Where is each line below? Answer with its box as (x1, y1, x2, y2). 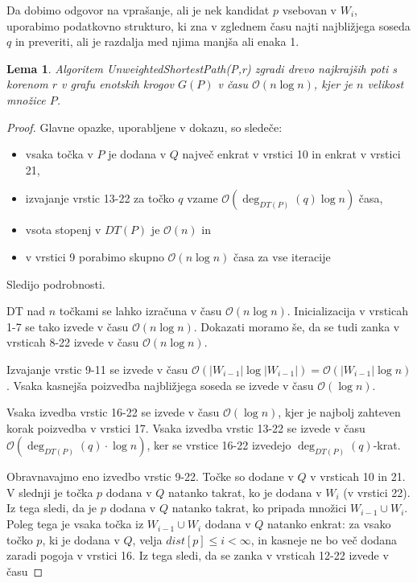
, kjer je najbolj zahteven (278, 404, 401, 421)
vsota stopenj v (25, 221, 101, 238)
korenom (6, 76, 48, 92)
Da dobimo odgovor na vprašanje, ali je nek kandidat (6, 2, 270, 18)
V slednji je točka (6, 483, 93, 500)
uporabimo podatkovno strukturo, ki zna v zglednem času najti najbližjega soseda (6, 17, 411, 34)
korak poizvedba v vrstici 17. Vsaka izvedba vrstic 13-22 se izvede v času (6, 419, 365, 436)
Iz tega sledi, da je (6, 499, 97, 516)
